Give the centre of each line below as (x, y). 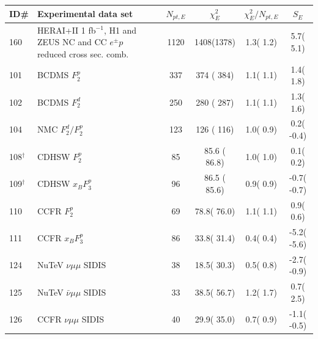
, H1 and (120, 30)
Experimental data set (85, 14)
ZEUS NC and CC (72, 42)
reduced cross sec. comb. (83, 53)
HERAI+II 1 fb (66, 30)
